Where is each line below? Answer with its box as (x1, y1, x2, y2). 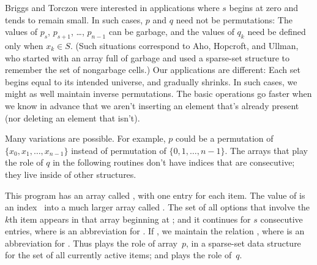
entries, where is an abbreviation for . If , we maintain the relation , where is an (5, 225, 305, 237)
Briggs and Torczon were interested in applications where (5, 1, 220, 13)
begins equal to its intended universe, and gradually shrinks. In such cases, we (5, 75, 297, 88)
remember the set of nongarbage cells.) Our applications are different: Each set (5, 63, 300, 76)
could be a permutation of (176, 132, 274, 145)
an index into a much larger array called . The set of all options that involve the (5, 201, 310, 213)
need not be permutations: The (176, 13, 293, 26)
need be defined (247, 25, 306, 38)
